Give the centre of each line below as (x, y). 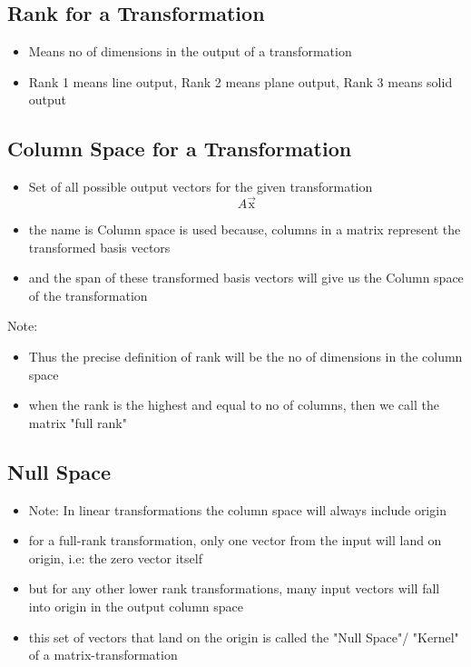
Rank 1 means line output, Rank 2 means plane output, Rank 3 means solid (240, 81)
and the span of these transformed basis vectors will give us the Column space (246, 278)
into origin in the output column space (136, 606)
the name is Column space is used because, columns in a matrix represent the (245, 229)
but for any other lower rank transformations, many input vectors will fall (234, 588)
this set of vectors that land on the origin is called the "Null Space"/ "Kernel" (244, 637)
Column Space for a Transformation (180, 149)
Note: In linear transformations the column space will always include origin (237, 509)
